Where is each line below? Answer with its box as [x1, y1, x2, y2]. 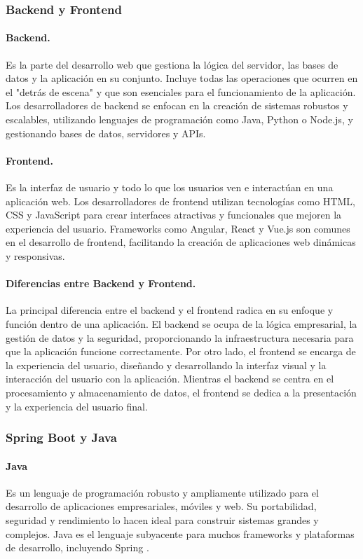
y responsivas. [6, 248, 65, 263]
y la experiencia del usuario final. [6, 399, 148, 413]
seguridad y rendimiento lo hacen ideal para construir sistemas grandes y [6, 512, 319, 527]
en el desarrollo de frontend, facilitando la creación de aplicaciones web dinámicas [6, 235, 356, 249]
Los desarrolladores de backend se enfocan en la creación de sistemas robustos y [6, 98, 348, 113]
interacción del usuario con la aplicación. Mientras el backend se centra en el [6, 371, 334, 386]
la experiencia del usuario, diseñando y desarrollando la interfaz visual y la [6, 357, 327, 372]
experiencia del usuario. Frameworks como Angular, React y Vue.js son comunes [6, 221, 350, 235]
